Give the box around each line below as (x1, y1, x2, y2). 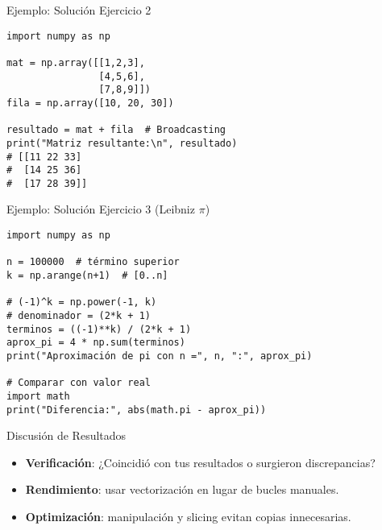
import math (6, 390, 70, 402)
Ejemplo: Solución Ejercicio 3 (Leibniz (6, 201, 195, 217)
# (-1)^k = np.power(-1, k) (6, 296, 157, 308)
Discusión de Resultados (6, 427, 127, 444)
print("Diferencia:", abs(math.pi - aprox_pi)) (6, 404, 267, 416)
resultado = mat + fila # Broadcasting (6, 124, 226, 136)
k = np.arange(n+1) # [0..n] (6, 270, 168, 282)
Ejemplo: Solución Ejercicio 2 (6, 2, 152, 18)
